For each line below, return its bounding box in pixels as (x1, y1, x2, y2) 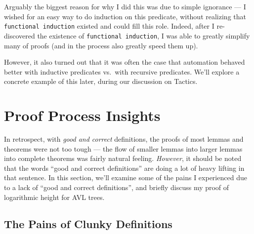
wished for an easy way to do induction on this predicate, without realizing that (4, 11, 246, 21)
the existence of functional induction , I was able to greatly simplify (37, 30, 250, 40)
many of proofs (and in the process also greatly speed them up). (4, 40, 198, 50)
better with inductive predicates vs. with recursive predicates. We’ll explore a (4, 66, 240, 77)
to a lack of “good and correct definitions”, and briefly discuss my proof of (4, 182, 229, 192)
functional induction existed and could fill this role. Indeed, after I (4, 21, 214, 31)
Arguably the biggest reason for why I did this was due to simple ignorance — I (4, 1, 246, 11)
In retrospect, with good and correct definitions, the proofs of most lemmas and (4, 134, 244, 144)
